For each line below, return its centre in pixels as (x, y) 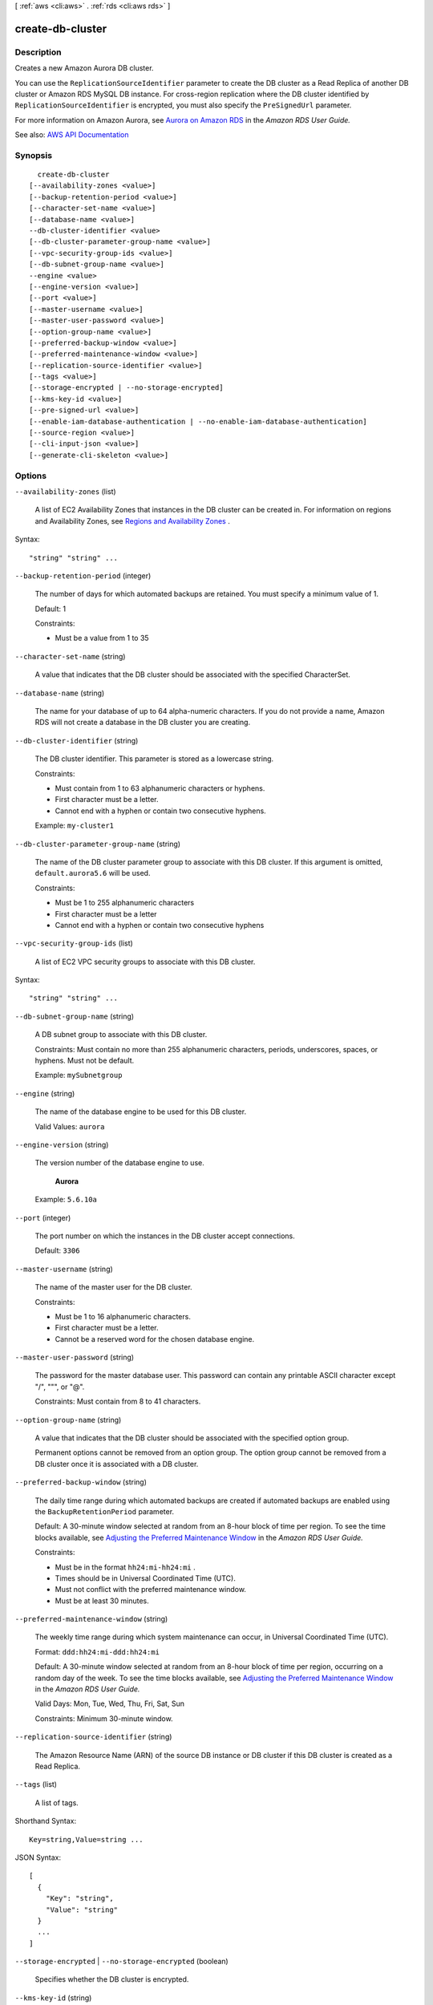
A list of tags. (57, 1802)
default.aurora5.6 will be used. (93, 873)
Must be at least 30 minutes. (102, 1601)
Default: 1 (51, 609)
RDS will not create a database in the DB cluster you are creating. (143, 723)
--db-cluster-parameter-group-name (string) (97, 844)
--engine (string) (45, 1093)
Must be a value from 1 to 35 (102, 638)
